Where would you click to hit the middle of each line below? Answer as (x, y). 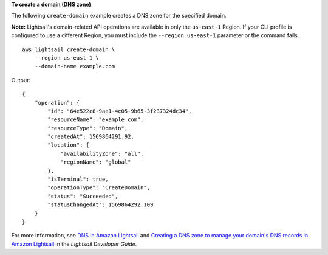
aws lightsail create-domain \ (69, 49)
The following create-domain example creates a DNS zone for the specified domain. (119, 16)
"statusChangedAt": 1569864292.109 (101, 205)
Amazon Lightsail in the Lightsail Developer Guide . (74, 244)
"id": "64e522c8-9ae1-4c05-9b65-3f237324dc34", (120, 111)
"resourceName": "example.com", (96, 120)
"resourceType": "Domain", (88, 128)
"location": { (69, 145)
